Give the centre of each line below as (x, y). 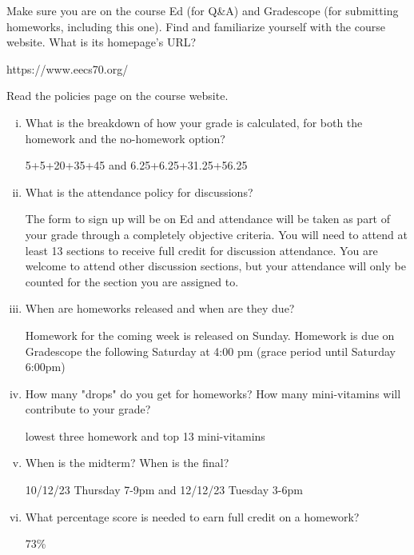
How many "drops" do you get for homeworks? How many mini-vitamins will (213, 393)
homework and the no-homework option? (125, 138)
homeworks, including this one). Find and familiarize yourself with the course (196, 26)
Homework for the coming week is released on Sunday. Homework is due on (210, 335)
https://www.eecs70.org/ (68, 68)
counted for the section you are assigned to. (132, 281)
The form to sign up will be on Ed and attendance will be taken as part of (208, 219)
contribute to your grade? (88, 409)
